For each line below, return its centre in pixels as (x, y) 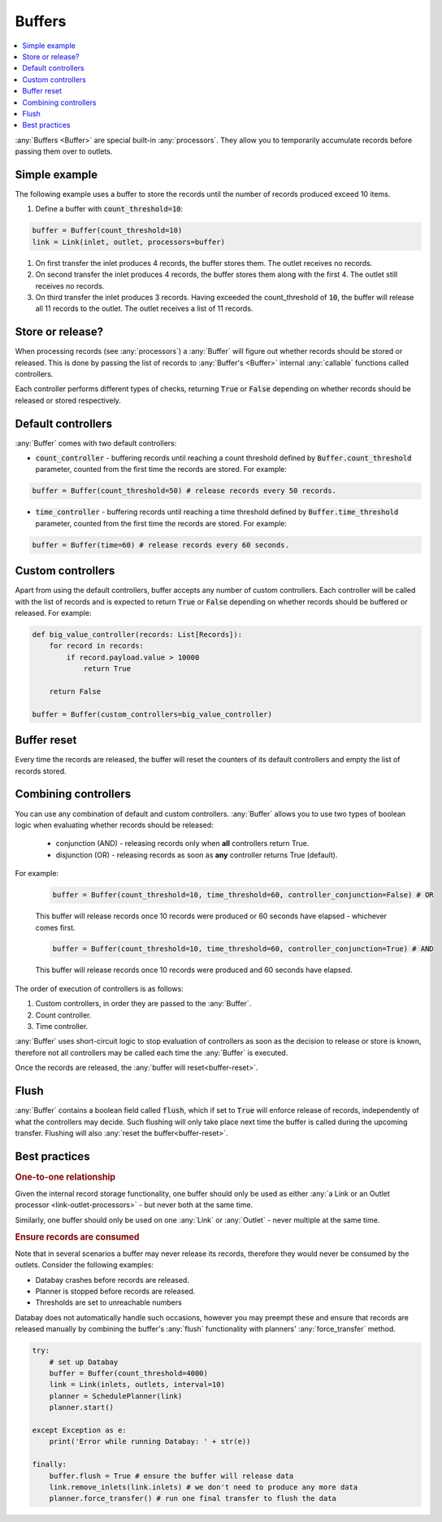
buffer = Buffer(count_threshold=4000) (129, 1374)
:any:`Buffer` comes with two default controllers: (96, 443)
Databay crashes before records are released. (113, 1280)
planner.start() (81, 1408)
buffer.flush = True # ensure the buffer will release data (171, 1476)
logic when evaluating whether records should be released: (115, 825)
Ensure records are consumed (77, 1236)
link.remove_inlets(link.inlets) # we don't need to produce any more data (204, 1487)
